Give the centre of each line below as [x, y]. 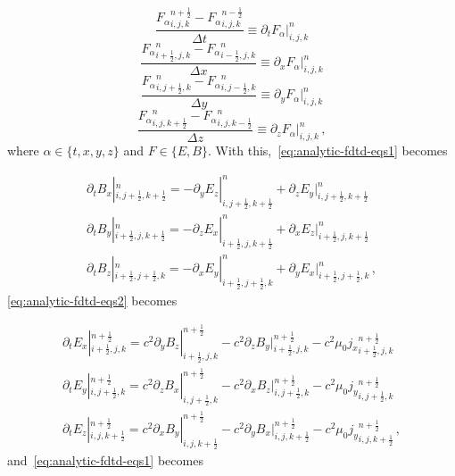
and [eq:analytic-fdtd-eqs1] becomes [105, 459]
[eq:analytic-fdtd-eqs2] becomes [92, 300]
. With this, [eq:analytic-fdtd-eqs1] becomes [327, 150]
